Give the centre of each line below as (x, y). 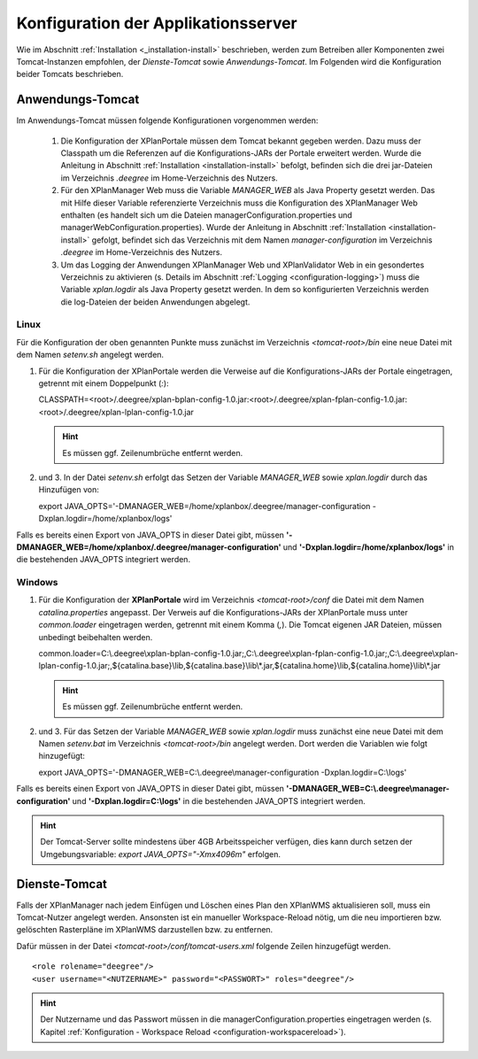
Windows (37, 583)
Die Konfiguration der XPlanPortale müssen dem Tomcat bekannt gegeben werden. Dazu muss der (241, 141)
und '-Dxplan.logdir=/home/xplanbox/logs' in (369, 547)
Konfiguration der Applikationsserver (157, 23)
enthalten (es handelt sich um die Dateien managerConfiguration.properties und (207, 215)
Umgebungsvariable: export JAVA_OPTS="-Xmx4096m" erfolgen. (161, 854)
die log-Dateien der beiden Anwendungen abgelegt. (155, 302)
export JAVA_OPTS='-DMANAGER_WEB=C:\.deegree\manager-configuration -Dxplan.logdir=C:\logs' (223, 772)
